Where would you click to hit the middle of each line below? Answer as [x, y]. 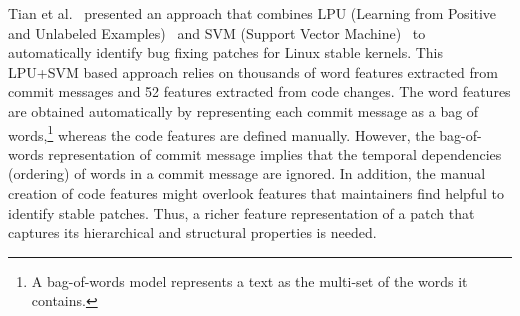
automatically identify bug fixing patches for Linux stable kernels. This [226, 52]
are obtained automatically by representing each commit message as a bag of [243, 110]
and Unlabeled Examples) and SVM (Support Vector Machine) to [217, 32]
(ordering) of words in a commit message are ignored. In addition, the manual [247, 173]
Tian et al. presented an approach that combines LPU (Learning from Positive [252, 13]
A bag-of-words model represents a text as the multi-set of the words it [249, 280]
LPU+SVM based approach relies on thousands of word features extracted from [253, 71]
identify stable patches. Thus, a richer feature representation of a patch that [241, 212]
